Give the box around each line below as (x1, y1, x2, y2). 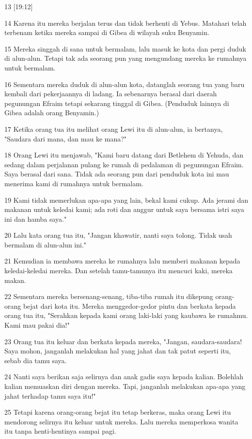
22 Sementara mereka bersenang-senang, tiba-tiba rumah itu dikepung (4, 291, 213, 301)
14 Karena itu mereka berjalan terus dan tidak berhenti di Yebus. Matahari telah (4, 18, 247, 28)
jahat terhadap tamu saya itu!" (4, 390, 96, 401)
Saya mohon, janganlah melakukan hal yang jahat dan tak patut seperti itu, (4, 346, 231, 356)
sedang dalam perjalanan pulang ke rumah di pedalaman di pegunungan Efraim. (4, 159, 244, 169)
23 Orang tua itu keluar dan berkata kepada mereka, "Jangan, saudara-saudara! (4, 336, 242, 346)
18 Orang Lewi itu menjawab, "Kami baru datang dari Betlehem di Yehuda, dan (4, 150, 244, 160)
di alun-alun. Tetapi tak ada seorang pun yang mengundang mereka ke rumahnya (4, 53, 247, 63)
